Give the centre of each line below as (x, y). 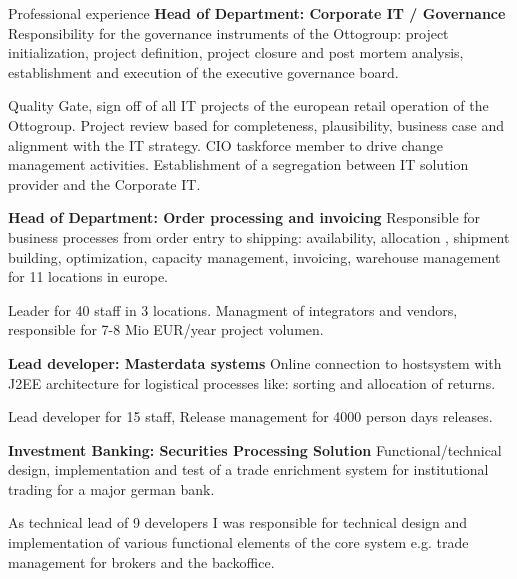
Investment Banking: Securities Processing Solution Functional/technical (255, 449)
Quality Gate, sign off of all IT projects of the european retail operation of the (248, 105)
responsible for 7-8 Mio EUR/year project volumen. (166, 329)
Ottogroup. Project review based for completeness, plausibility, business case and (256, 124)
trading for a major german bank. (111, 488)
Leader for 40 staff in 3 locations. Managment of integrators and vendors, (233, 309)
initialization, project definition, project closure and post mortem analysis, (236, 52)
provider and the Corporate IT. (104, 183)
